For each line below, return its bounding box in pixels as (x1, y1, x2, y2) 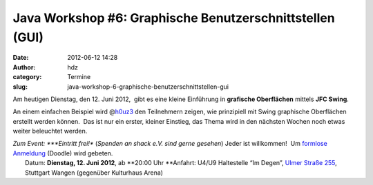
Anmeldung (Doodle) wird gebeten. (12, 149, 113, 157)
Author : (12, 63, 36, 72)
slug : (12, 83, 28, 91)
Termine (67, 73, 91, 81)
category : (12, 73, 42, 81)
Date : (12, 54, 29, 62)
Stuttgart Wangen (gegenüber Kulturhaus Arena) (25, 168, 164, 177)
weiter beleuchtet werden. (12, 127, 88, 135)
